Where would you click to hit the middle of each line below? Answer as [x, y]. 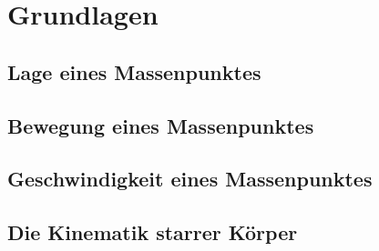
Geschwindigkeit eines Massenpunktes [190, 179]
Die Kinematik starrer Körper [153, 232]
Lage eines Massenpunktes [134, 71]
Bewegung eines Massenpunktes [161, 125]
